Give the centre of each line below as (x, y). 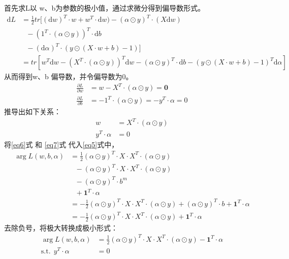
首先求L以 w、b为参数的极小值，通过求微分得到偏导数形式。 (105, 8)
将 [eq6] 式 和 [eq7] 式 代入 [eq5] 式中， (61, 144)
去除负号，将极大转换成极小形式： (61, 227)
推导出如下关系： (33, 111)
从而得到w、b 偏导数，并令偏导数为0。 (69, 76)
